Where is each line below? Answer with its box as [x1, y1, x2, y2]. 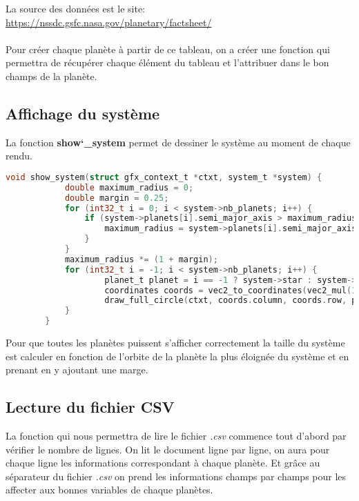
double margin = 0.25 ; [64, 193, 169, 203]
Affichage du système [6, 102, 160, 124]
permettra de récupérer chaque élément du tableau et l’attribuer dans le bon [6, 55, 329, 70]
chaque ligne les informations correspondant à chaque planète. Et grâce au [6, 455, 320, 470]
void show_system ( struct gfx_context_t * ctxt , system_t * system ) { [6, 172, 322, 182]
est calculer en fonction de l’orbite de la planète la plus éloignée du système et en [6, 348, 349, 363]
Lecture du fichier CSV [6, 396, 175, 417]
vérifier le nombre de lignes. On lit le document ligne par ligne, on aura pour [6, 442, 330, 456]
